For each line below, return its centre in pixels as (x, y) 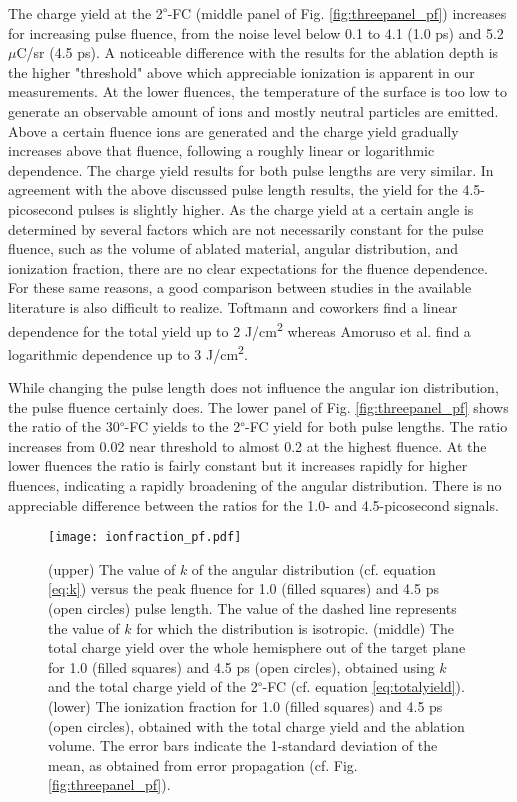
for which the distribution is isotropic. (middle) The (295, 627)
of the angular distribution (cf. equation (313, 568)
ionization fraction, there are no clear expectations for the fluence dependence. (248, 267)
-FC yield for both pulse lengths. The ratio (376, 426)
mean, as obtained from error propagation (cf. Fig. (203, 764)
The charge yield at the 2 (85, 13)
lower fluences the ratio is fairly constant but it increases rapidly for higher (238, 465)
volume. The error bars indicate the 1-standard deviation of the (243, 745)
